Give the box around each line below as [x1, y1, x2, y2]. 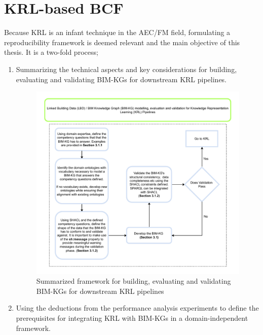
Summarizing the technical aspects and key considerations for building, [16, 63, 237, 74]
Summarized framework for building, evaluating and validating [36, 276, 231, 286]
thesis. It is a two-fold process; [4, 47, 98, 57]
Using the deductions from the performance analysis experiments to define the [16, 303, 259, 313]
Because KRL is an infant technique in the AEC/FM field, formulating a [4, 27, 231, 38]
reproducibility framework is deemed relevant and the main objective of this [4, 37, 240, 47]
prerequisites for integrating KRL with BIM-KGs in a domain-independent [16, 313, 248, 323]
